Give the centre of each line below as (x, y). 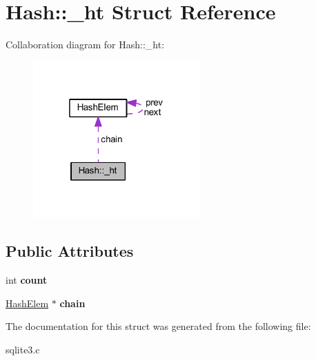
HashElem (27, 303)
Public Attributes (70, 251)
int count (27, 280)
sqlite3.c (23, 349)
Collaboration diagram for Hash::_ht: (85, 45)
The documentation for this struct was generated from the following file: (158, 326)
